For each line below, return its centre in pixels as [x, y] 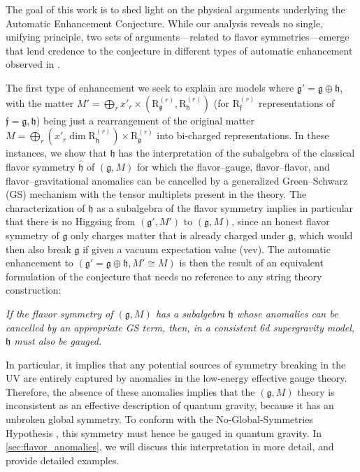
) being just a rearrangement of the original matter [145, 120]
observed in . [33, 64]
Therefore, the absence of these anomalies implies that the [130, 391]
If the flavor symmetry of [59, 313]
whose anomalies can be [287, 313]
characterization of [45, 207]
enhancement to [39, 263]
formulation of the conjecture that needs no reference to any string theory [164, 276]
